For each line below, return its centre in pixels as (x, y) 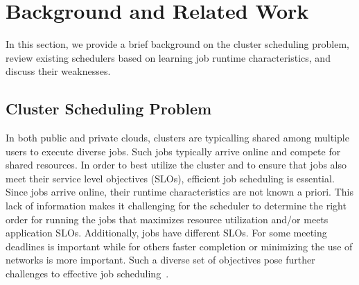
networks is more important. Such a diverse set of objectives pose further (160, 260)
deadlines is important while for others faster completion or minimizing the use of (179, 246)
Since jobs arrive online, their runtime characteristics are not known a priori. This (179, 192)
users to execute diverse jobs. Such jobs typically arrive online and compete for (173, 151)
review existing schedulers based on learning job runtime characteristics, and (168, 57)
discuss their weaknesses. (58, 71)
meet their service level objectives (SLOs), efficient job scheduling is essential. (170, 178)
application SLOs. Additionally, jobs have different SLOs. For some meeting (166, 233)
